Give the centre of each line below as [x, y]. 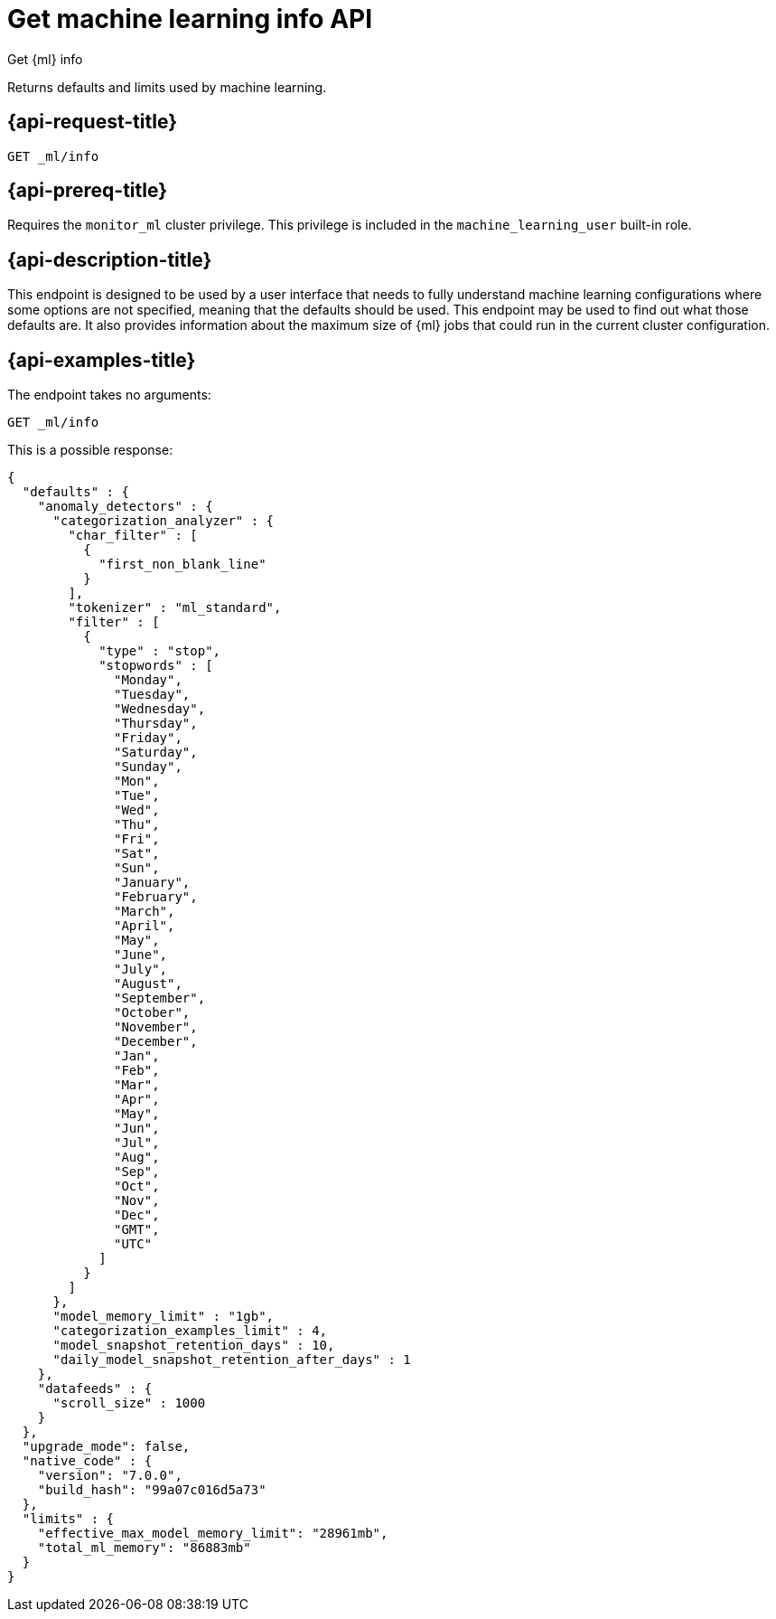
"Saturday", [156, 753]
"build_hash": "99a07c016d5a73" [152, 1490]
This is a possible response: [90, 450]
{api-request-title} [92, 122]
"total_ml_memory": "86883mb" [144, 1548]
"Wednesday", [160, 709]
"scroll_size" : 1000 [129, 1403]
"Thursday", [156, 724]
